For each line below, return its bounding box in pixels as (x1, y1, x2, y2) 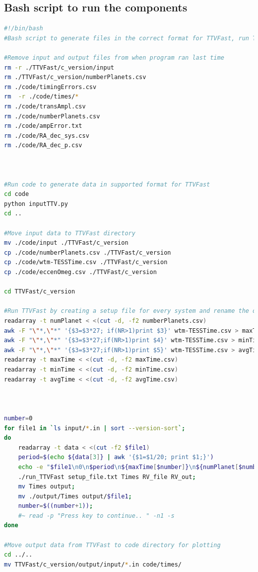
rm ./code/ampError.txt (4, 122, 82, 130)
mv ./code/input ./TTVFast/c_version (4, 239, 129, 247)
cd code (4, 191, 29, 198)
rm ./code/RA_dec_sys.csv (4, 132, 89, 139)
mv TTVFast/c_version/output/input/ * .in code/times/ (4, 561, 182, 568)
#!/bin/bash (4, 25, 43, 32)
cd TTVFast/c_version (4, 288, 75, 295)
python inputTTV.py (4, 200, 68, 207)
